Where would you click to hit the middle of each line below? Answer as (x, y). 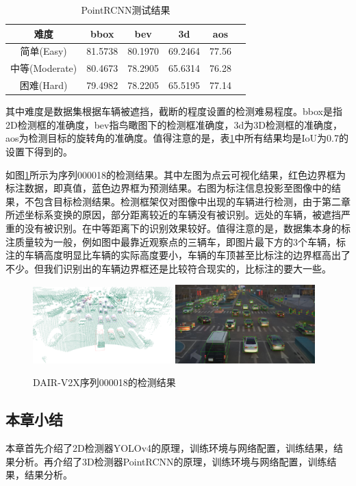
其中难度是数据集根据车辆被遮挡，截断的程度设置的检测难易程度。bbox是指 (174, 111)
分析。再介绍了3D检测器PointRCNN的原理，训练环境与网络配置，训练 (171, 461)
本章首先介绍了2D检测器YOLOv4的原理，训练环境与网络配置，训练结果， (170, 448)
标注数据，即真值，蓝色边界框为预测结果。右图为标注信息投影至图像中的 (168, 188)
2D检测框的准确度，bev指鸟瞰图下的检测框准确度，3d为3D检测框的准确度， (174, 124)
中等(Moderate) (44, 68)
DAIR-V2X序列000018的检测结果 (104, 382)
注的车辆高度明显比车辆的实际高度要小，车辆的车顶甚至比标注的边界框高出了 (178, 255)
